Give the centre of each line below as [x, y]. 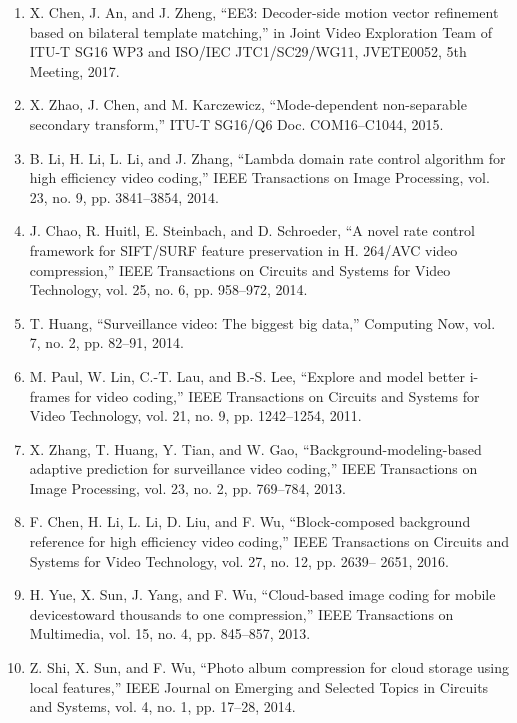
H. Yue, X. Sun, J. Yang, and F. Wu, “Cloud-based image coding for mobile [262, 594]
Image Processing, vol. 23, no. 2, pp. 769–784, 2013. [187, 487]
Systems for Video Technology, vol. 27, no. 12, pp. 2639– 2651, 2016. [239, 560]
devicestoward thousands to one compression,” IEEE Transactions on [241, 613]
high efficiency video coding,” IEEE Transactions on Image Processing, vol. [259, 177]
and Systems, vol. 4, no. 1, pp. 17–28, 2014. [162, 706]
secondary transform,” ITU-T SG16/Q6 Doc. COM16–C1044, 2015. [236, 123]
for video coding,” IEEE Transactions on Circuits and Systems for [277, 395]
